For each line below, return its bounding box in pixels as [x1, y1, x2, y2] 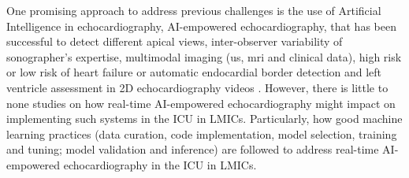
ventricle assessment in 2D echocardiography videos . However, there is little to [6, 79, 389, 95]
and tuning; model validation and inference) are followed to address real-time [6, 141, 379, 158]
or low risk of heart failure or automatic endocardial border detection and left [6, 64, 382, 80]
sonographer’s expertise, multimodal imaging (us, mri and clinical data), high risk [6, 48, 402, 65]
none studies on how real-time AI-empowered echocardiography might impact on [6, 95, 396, 111]
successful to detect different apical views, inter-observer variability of [6, 33, 343, 50]
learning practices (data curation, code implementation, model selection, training [6, 125, 397, 142]
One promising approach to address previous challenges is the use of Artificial [6, 2, 381, 18]
